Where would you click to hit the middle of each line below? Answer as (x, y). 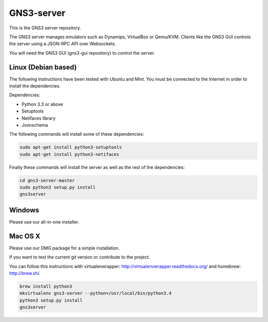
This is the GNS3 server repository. (45, 28)
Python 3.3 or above (42, 104)
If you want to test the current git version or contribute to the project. (80, 257)
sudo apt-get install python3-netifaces (69, 154)
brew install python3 (46, 286)
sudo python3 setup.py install (58, 187)
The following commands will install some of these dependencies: (76, 134)
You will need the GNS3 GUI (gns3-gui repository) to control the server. (82, 53)
